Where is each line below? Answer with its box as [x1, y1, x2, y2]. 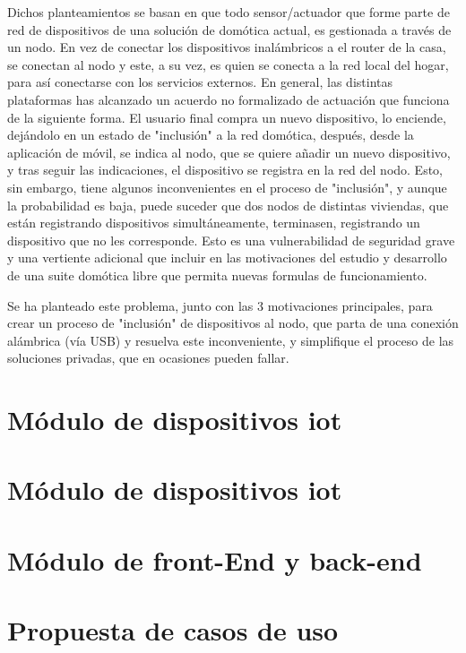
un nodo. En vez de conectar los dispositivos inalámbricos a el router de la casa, [7, 38, 446, 56]
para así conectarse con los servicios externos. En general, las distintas [7, 73, 393, 91]
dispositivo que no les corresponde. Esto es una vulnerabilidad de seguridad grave [7, 230, 455, 249]
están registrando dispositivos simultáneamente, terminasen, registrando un [7, 213, 420, 232]
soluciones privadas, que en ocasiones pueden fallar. [7, 348, 289, 367]
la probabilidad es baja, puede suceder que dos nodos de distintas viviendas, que [7, 195, 449, 214]
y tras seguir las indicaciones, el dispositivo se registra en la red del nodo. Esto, [7, 160, 444, 179]
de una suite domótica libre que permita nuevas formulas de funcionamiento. [7, 265, 427, 284]
